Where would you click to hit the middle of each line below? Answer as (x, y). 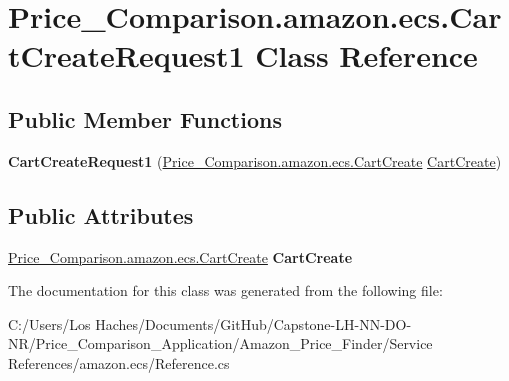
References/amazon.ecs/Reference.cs (119, 362)
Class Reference (366, 55)
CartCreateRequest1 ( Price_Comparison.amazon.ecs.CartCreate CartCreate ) (255, 160)
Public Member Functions (145, 118)
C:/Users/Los (49, 323)
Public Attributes (101, 214)
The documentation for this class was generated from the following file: (225, 290)
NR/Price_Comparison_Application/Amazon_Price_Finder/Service (220, 343)
